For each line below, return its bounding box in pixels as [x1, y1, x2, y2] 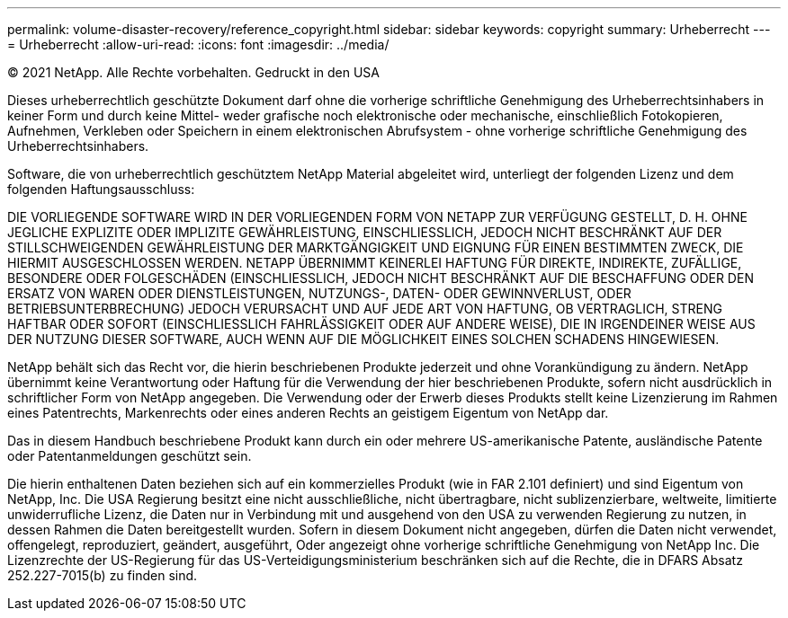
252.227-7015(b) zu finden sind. [7, 568, 198, 583]
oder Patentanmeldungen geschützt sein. [7, 448, 252, 463]
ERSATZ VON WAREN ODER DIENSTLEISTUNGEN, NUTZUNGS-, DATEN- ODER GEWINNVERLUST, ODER [7, 286, 631, 301]
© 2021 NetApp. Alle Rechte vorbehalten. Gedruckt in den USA [7, 65, 380, 80]
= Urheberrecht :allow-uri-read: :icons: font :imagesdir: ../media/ [7, 37, 390, 52]
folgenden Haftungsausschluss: [7, 181, 195, 197]
